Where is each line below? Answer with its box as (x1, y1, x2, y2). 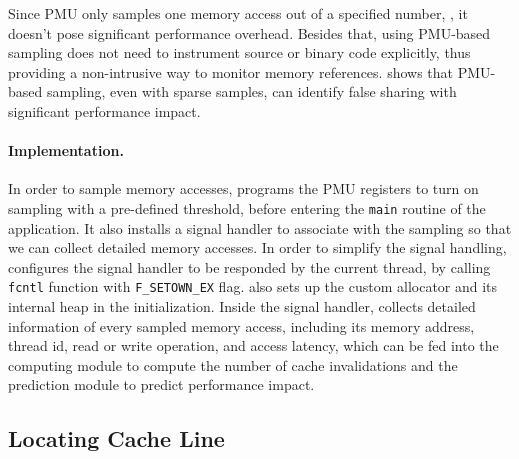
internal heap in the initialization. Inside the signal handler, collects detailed (8, 296, 476, 317)
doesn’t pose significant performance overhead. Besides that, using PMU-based (8, 22, 491, 43)
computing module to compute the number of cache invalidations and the (8, 354, 458, 375)
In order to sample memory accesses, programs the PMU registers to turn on (8, 178, 479, 199)
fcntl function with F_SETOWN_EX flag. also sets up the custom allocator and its (8, 276, 498, 297)
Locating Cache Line (8, 423, 225, 454)
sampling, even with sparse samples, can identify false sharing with (46, 81, 457, 102)
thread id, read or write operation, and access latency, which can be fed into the (8, 335, 499, 356)
